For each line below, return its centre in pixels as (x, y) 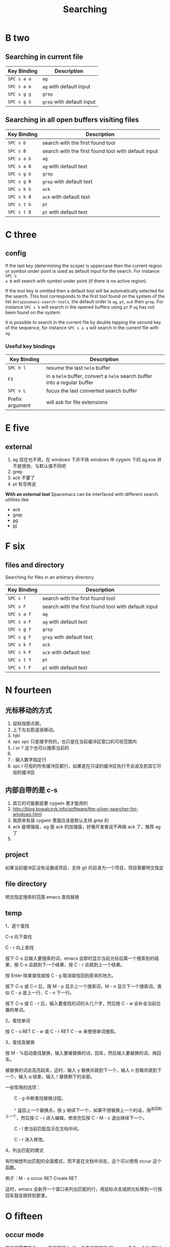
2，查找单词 (18, 1021)
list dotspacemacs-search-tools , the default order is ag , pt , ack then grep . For (84, 302)
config (16, 254)
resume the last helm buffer (78, 368)
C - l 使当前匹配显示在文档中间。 (48, 1129)
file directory (26, 884)
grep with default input (69, 102)
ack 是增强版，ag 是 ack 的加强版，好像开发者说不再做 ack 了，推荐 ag (87, 826)
